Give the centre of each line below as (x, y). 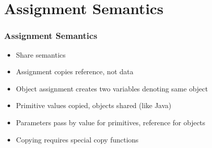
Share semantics (41, 54)
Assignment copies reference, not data (75, 71)
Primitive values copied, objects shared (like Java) (94, 105)
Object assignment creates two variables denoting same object (112, 88)
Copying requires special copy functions (77, 139)
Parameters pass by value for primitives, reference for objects (111, 122)
